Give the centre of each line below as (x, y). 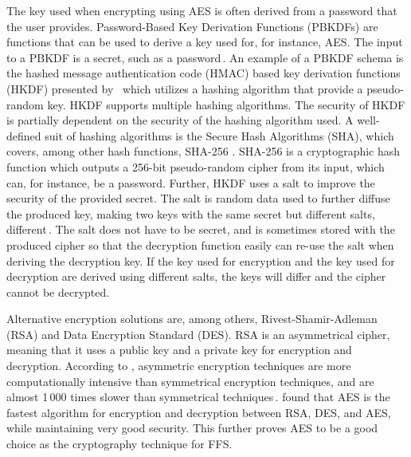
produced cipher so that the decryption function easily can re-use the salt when (200, 244)
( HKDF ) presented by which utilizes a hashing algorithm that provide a (185, 88)
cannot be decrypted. (58, 292)
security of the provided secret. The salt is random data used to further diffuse (198, 198)
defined (24, 135)
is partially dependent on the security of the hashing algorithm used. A (180, 120)
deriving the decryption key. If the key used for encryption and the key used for (201, 260)
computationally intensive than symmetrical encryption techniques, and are (190, 381)
